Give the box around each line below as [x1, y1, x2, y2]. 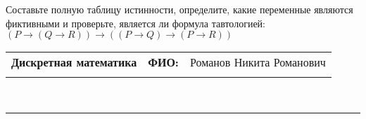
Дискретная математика [11, 54, 137, 71]
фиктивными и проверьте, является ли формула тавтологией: [6, 15, 265, 30]
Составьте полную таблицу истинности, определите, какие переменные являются [6, 2, 353, 16]
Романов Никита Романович [189, 54, 326, 71]
